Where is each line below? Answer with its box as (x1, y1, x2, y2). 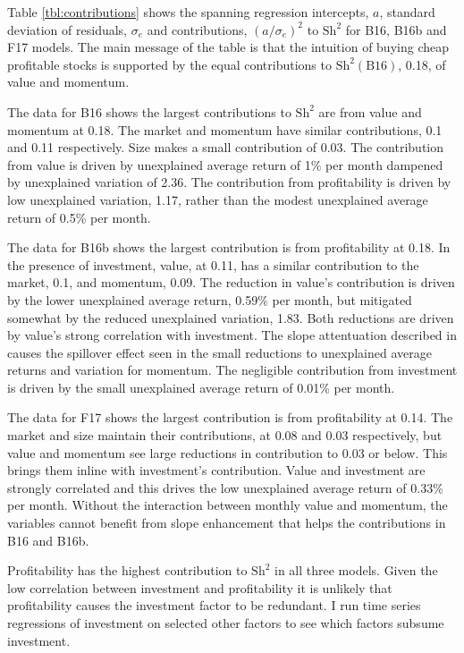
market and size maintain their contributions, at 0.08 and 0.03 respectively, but (7, 426, 443, 445)
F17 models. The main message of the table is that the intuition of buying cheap (7, 38, 449, 56)
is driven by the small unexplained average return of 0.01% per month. (7, 377, 395, 396)
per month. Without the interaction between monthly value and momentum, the (7, 496, 448, 514)
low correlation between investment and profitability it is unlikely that (7, 578, 392, 597)
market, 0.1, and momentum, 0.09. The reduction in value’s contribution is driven (7, 273, 455, 292)
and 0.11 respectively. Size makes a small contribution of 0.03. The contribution (7, 138, 444, 157)
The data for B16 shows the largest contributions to (7, 102, 291, 121)
